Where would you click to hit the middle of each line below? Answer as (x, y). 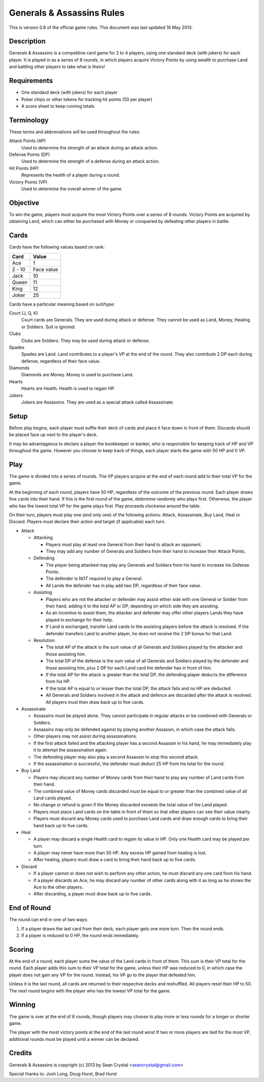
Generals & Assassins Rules (67, 13)
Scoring (21, 950)
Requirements (31, 81)
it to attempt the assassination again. (70, 750)
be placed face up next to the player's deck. (53, 435)
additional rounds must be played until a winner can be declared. (74, 1039)
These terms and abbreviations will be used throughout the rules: (75, 132)
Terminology (29, 120)
